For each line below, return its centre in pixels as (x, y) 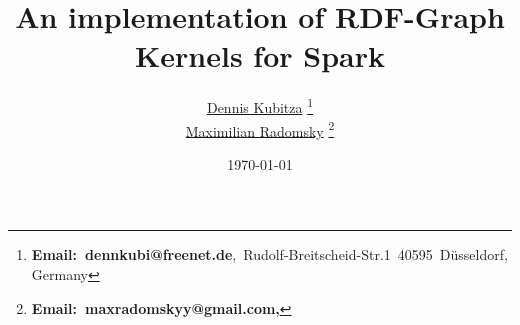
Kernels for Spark (260, 55)
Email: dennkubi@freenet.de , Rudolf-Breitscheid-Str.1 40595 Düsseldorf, (269, 254)
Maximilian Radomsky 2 (260, 129)
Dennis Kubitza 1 (260, 105)
